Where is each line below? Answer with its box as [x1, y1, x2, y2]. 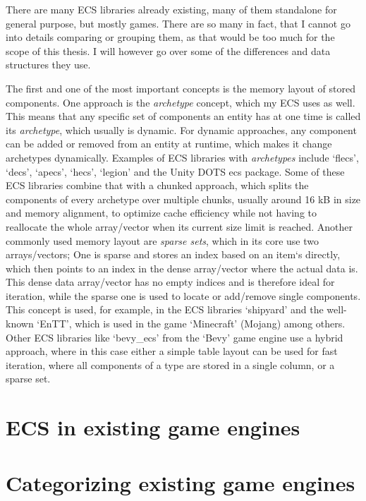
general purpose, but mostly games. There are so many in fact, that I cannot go [6, 16, 350, 30]
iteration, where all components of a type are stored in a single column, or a [6, 357, 335, 372]
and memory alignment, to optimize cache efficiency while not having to [6, 205, 317, 220]
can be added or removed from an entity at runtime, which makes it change [6, 136, 332, 151]
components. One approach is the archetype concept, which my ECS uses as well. [6, 95, 355, 109]
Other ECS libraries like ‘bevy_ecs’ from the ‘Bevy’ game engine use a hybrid [6, 330, 343, 344]
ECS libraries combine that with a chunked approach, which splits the [6, 178, 309, 193]
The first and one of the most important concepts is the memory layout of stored [6, 80, 355, 95]
